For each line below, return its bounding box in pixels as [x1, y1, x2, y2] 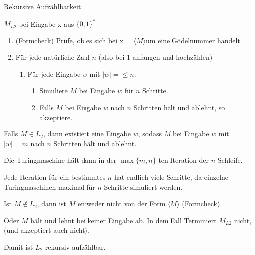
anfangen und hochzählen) [132, 52, 213, 62]
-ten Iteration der [156, 155, 209, 165]
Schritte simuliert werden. [104, 181, 183, 192]
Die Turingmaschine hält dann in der [4, 155, 117, 165]
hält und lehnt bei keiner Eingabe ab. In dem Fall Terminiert [30, 215, 217, 225]
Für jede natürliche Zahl [15, 52, 90, 62]
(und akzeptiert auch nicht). [4, 225, 89, 235]
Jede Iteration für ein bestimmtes [4, 172, 106, 182]
